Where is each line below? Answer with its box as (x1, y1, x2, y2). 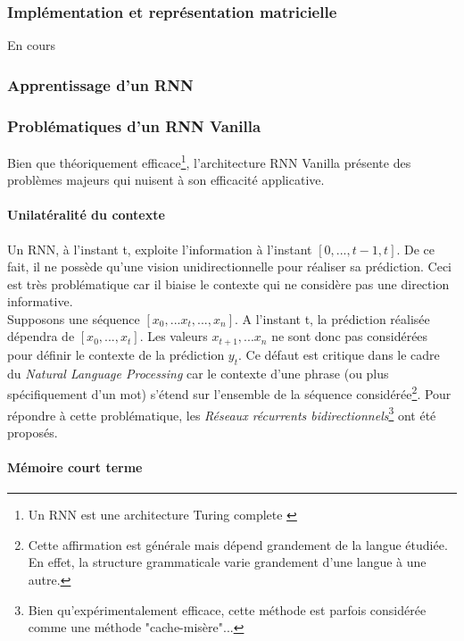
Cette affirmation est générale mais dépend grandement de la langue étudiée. (28, 535, 448, 554)
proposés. (7, 422, 58, 441)
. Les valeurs (139, 327, 208, 345)
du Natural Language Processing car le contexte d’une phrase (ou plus (7, 363, 389, 382)
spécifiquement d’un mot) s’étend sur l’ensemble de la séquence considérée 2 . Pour (7, 382, 452, 403)
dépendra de (7, 327, 75, 345)
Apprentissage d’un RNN (7, 73, 194, 96)
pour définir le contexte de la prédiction (7, 345, 225, 363)
